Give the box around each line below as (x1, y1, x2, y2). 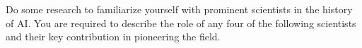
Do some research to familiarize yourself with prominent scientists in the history (6, 2, 353, 16)
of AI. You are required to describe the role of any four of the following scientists (6, 15, 356, 30)
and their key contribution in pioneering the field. (6, 29, 221, 44)
